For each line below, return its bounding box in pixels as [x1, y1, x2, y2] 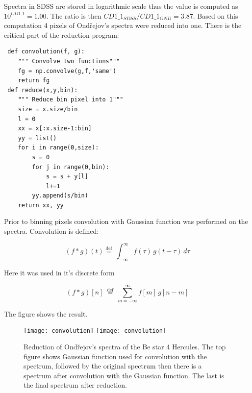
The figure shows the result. [4, 308, 88, 319]
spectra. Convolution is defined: [4, 226, 99, 236]
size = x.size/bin [18, 105, 78, 113]
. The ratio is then [46, 10, 101, 21]
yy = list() [18, 134, 57, 142]
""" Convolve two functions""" [18, 57, 120, 65]
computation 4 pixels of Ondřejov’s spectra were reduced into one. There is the [4, 20, 242, 30]
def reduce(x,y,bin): [7, 86, 78, 94]
